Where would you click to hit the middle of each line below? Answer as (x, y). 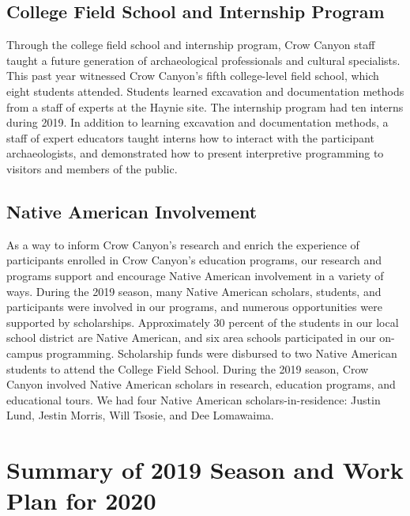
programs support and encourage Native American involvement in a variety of (195, 275)
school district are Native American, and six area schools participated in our (191, 338)
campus (24, 353)
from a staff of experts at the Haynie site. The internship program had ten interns (205, 106)
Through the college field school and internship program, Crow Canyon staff (191, 45)
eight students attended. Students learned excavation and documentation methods (205, 91)
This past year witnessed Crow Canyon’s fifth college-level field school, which (193, 76)
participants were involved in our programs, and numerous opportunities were (194, 307)
